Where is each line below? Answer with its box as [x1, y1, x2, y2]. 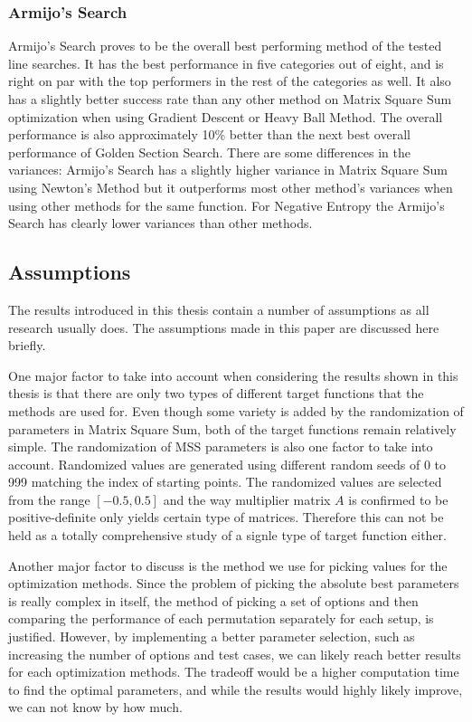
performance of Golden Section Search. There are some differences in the [8, 142, 411, 161]
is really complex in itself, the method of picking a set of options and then [8, 591, 419, 610]
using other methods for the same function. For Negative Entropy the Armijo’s [8, 195, 445, 214]
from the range [8, 489, 90, 508]
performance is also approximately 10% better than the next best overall [8, 125, 411, 144]
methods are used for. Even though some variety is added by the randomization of [8, 401, 464, 420]
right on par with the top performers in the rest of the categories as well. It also [8, 71, 451, 90]
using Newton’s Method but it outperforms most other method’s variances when [8, 177, 453, 196]
